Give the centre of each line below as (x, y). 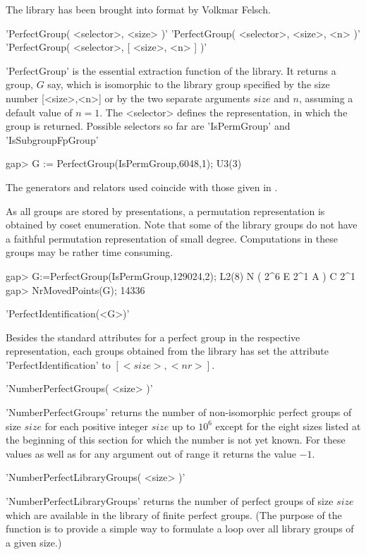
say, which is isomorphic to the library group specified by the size (189, 84)
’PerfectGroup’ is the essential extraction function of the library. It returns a (171, 70)
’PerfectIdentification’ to (58, 364)
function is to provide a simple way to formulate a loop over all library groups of (180, 529)
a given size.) (34, 542)
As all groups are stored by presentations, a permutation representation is (165, 211)
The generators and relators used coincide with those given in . (142, 187)
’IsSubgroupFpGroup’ (52, 139)
